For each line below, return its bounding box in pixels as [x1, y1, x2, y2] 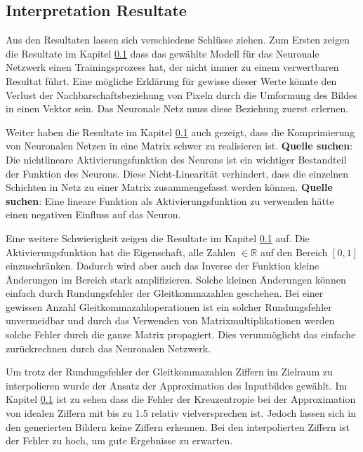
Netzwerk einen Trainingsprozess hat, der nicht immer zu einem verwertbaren [6, 60, 339, 74]
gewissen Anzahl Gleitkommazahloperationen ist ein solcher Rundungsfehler [6, 299, 332, 314]
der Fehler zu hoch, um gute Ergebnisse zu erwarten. [6, 433, 233, 448]
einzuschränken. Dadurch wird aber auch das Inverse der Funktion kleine [6, 258, 319, 273]
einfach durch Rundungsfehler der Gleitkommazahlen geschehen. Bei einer [6, 286, 324, 300]
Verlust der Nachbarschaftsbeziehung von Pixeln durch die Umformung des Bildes [6, 87, 357, 102]
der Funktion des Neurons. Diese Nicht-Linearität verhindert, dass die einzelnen [6, 166, 349, 180]
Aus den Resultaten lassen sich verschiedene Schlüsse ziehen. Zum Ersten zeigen [6, 32, 350, 47]
